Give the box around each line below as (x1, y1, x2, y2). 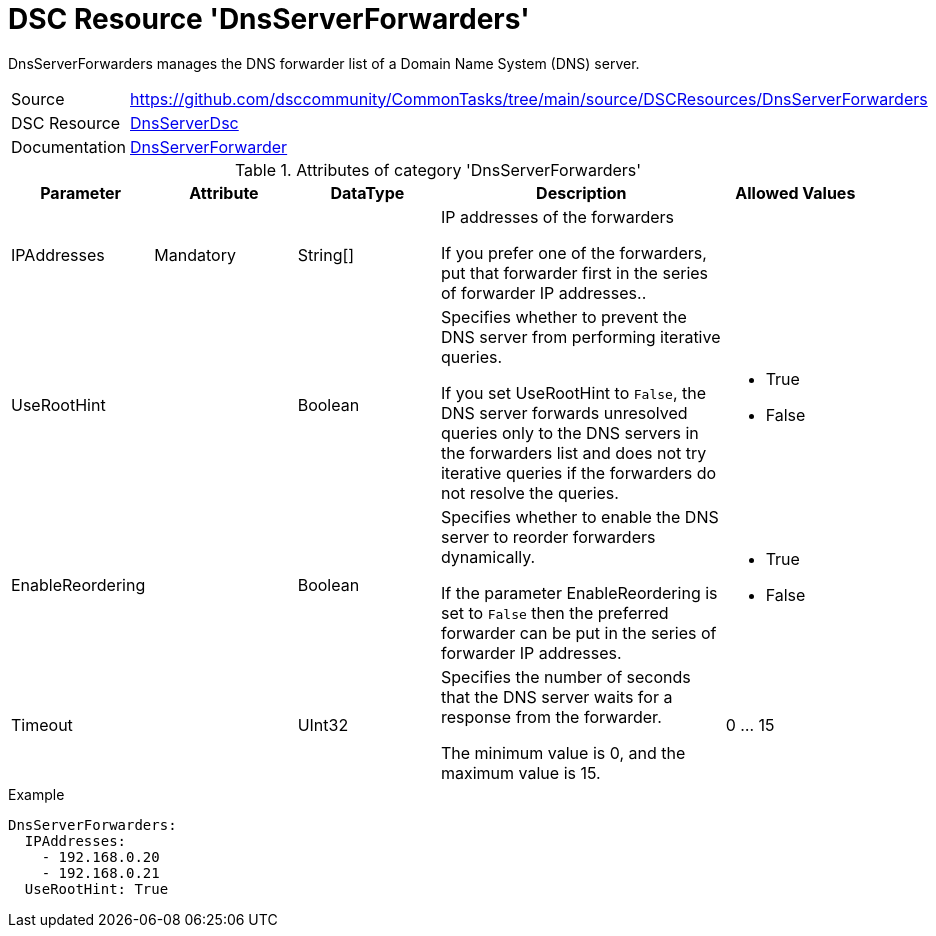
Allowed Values (735, 182, 856, 203)
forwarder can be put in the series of (440, 622, 717, 643)
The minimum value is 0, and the (440, 742, 686, 763)
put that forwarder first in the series (440, 262, 709, 283)
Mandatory (154, 244, 236, 265)
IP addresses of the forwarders (440, 206, 674, 227)
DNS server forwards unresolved (440, 402, 688, 423)
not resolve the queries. (440, 482, 619, 503)
